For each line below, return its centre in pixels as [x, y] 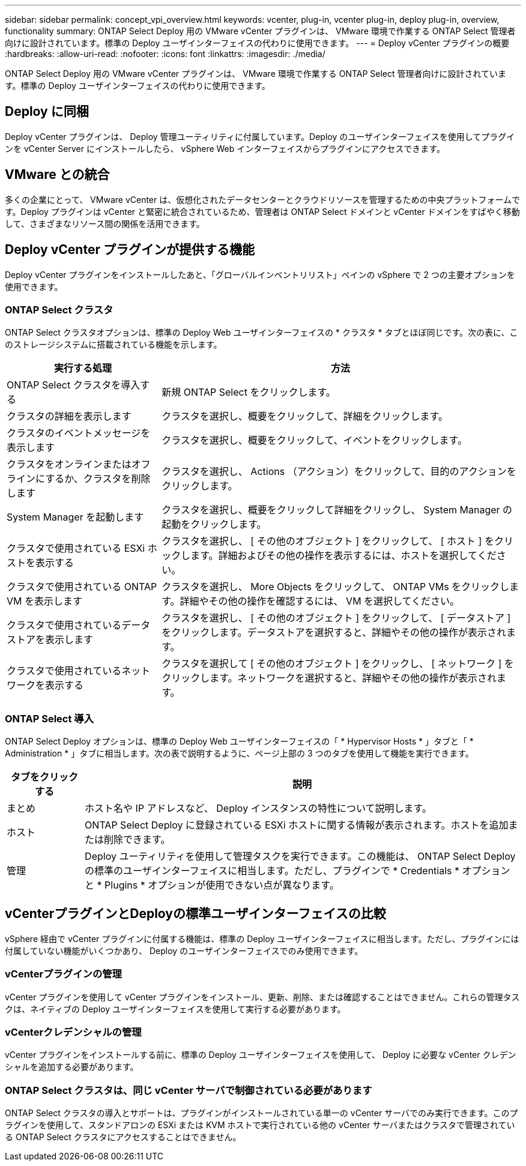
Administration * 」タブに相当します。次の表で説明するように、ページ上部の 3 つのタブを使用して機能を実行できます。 [239, 754]
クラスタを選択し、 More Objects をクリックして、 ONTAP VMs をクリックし [336, 587]
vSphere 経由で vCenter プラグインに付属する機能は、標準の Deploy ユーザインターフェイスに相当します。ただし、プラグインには [262, 938]
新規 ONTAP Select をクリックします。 [249, 392]
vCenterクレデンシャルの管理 [73, 1032]
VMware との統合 [57, 175]
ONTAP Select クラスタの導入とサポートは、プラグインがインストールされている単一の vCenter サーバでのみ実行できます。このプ [261, 1113]
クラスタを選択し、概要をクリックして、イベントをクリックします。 [314, 440]
